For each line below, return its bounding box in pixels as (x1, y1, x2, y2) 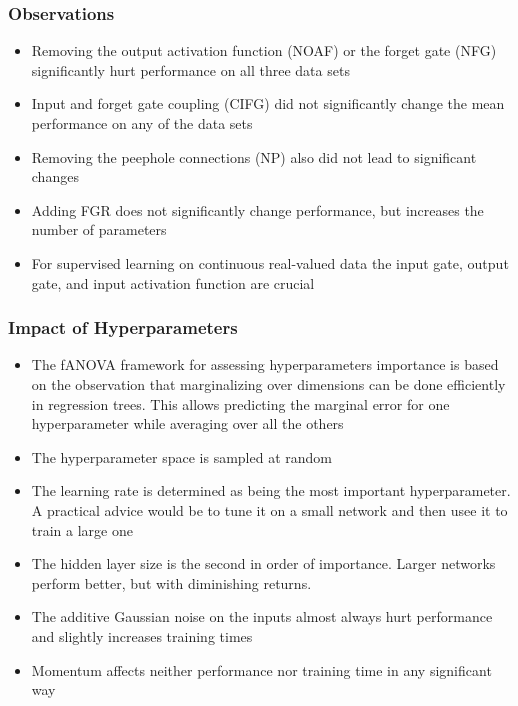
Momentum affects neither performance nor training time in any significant (31, 659, 492, 680)
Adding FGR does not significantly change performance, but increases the (31, 199, 484, 220)
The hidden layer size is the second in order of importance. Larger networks (31, 553, 496, 574)
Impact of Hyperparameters (8, 315, 238, 340)
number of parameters (31, 219, 167, 240)
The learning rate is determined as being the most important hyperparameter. (31, 480, 511, 501)
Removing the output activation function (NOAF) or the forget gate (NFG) (31, 40, 497, 61)
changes (31, 166, 79, 187)
